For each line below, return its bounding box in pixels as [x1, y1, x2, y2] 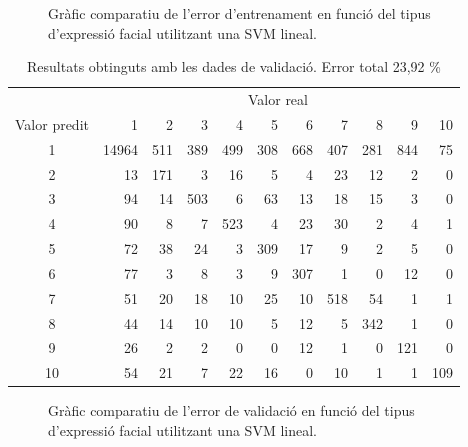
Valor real [248, 89, 308, 110]
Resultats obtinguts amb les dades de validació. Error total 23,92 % [27, 56, 441, 77]
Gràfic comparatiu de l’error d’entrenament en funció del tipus [48, 3, 431, 23]
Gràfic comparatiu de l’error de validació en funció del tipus [48, 400, 415, 421]
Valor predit [15, 113, 89, 134]
